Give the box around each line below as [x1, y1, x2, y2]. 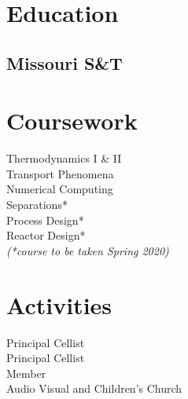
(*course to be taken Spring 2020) [6, 242, 169, 258]
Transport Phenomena [6, 165, 114, 181]
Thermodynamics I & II [6, 150, 122, 167]
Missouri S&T [6, 50, 123, 75]
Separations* [6, 196, 68, 213]
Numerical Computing [6, 181, 113, 197]
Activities [6, 288, 112, 320]
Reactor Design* [6, 227, 86, 243]
